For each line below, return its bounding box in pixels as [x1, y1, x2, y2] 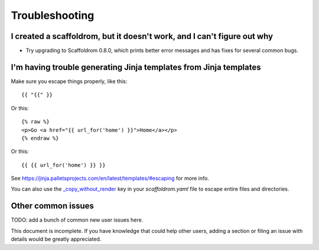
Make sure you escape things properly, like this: [11, 77, 128, 85]
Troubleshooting [11, 9, 95, 22]
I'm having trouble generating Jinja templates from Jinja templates [11, 62, 261, 72]
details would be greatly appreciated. [11, 236, 102, 243]
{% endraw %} [21, 134, 59, 142]
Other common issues [11, 201, 95, 211]
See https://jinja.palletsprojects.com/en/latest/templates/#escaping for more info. [11, 175, 209, 182]
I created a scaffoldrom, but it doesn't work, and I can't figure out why [11, 31, 274, 41]
